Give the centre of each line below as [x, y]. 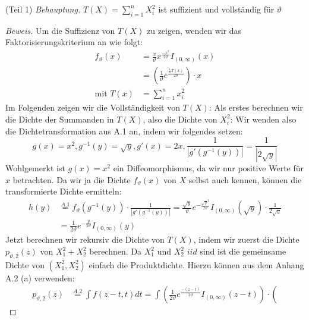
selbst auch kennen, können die [245, 179]
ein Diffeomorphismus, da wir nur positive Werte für [209, 168]
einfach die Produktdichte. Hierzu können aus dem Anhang [196, 264]
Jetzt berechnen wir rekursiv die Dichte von [85, 239]
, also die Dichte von [180, 119]
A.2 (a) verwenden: [40, 277]
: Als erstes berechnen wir [256, 107]
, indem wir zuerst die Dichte [246, 239]
